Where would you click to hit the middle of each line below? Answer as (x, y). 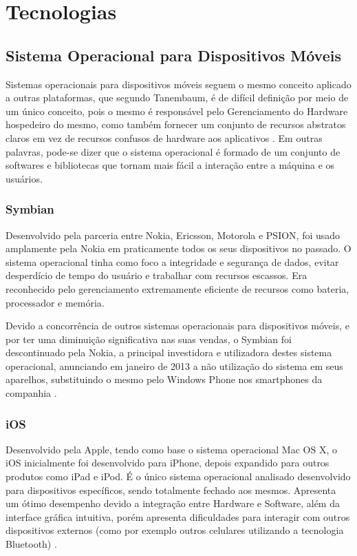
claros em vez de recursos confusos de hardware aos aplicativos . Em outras (164, 137)
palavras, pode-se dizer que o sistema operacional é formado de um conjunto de (173, 151)
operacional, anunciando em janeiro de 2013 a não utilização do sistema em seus (174, 365)
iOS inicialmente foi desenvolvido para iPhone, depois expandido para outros (167, 463)
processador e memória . (55, 302)
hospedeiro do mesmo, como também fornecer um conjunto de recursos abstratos (176, 124)
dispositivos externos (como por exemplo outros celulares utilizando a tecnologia (175, 530)
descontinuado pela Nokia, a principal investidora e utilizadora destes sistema (169, 352)
